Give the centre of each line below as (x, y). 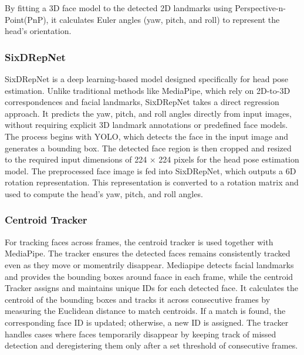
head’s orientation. (38, 31)
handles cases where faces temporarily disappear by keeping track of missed (141, 334)
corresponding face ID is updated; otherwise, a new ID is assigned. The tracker (147, 322)
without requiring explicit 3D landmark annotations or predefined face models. (146, 125)
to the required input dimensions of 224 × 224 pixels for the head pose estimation (152, 159)
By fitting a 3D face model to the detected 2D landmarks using (119, 8)
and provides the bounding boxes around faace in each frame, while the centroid (149, 276)
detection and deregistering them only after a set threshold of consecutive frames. (151, 345)
